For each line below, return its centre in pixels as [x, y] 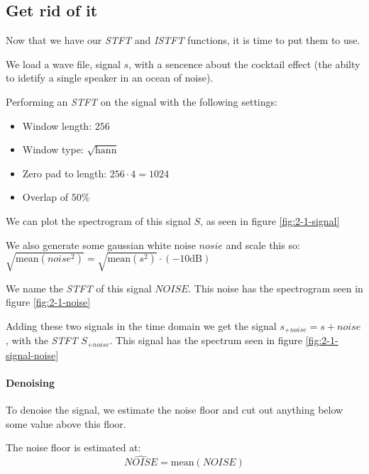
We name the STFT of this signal [79, 288]
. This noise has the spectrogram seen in [276, 288]
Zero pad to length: [65, 173]
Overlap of [45, 197]
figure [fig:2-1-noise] [48, 302]
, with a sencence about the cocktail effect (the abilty [244, 64]
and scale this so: [263, 244]
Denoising [31, 382]
